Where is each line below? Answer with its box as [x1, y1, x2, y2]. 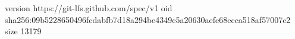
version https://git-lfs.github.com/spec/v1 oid [5, 2, 172, 14]
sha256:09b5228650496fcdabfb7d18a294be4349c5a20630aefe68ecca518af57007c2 [5, 13, 291, 25]
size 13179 [5, 25, 42, 37]
